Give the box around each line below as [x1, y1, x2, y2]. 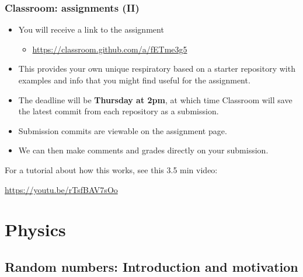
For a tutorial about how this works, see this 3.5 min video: [5, 163, 218, 176]
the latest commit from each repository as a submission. [18, 105, 219, 117]
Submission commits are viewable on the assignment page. [18, 124, 227, 136]
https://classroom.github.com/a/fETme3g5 [32, 43, 187, 55]
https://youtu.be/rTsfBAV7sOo [5, 183, 118, 195]
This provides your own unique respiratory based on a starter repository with [18, 62, 295, 75]
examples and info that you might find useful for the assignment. [18, 74, 250, 86]
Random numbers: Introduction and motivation [5, 257, 298, 275]
